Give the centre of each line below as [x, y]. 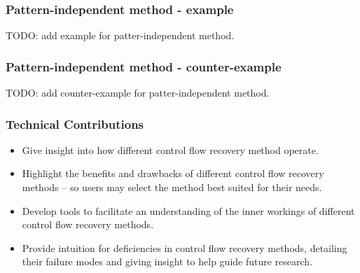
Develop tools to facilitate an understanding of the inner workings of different [188, 210]
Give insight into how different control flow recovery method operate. [170, 149]
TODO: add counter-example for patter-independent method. [138, 93]
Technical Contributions [75, 124]
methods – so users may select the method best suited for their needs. [172, 187]
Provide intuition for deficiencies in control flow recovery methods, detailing [185, 247]
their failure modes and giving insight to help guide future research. [167, 261]
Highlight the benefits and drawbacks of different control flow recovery [173, 173]
